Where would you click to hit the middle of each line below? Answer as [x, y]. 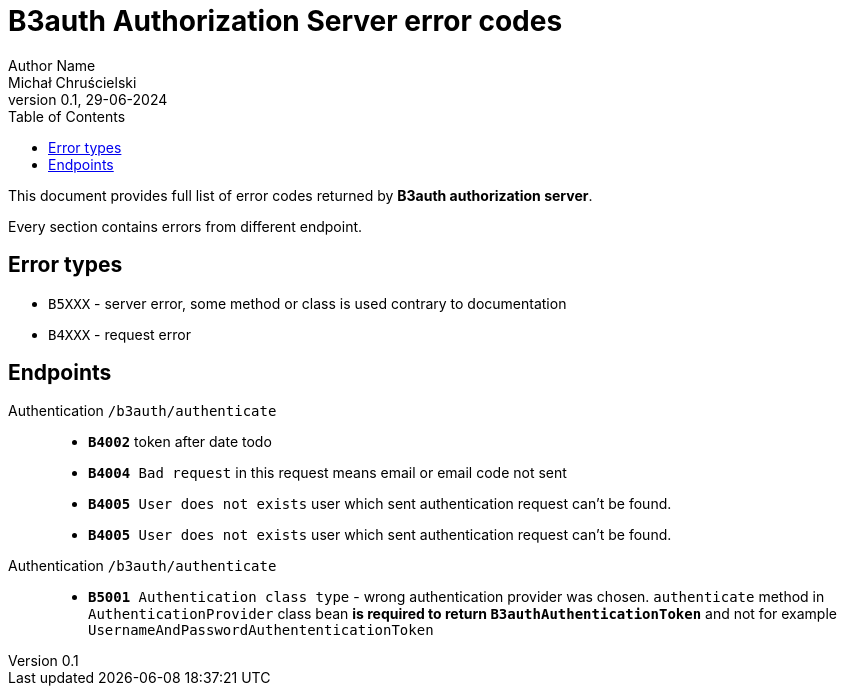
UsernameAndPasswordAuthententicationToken [261, 630]
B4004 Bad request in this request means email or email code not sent [327, 473]
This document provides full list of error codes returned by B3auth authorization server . [300, 195]
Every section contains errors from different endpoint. [185, 226]
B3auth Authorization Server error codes [285, 21]
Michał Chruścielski [72, 82]
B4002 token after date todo [180, 442]
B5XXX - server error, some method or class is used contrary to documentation [307, 303]
